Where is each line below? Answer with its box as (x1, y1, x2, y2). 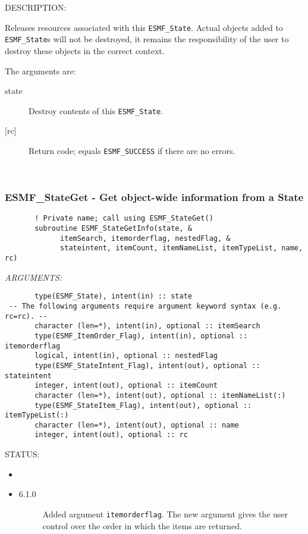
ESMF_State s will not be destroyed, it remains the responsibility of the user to (5, 33, 289, 45)
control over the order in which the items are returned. (42, 519, 242, 532)
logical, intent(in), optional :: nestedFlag (34, 351, 218, 360)
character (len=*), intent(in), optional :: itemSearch (34, 322, 260, 331)
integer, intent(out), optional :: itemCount (34, 381, 218, 390)
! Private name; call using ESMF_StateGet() (34, 214, 213, 223)
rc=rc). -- (5, 312, 48, 321)
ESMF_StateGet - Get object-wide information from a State (5, 190, 304, 205)
